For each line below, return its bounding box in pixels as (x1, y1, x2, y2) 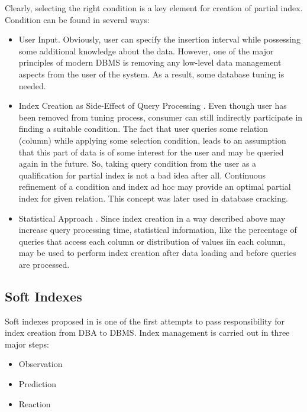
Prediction (18, 378, 57, 390)
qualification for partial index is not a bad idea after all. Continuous (18, 168, 266, 181)
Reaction (18, 397, 51, 410)
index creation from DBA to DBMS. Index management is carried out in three (5, 326, 290, 339)
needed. (18, 79, 46, 92)
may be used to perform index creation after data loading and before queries (18, 246, 296, 259)
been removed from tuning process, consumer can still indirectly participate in (18, 111, 303, 123)
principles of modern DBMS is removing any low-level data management (18, 56, 282, 69)
